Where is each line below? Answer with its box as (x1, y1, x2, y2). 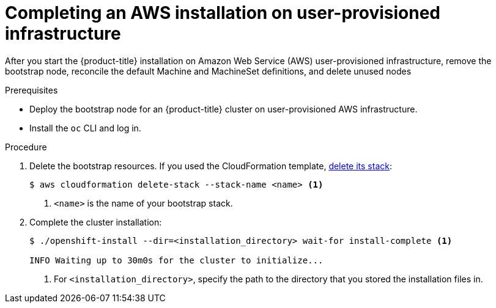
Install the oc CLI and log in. (29, 122, 141, 133)
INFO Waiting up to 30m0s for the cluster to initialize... (29, 255, 324, 265)
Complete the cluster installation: (29, 216, 162, 227)
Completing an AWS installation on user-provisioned (5, 2, 440, 23)
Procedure (5, 141, 47, 152)
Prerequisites (5, 84, 58, 95)
